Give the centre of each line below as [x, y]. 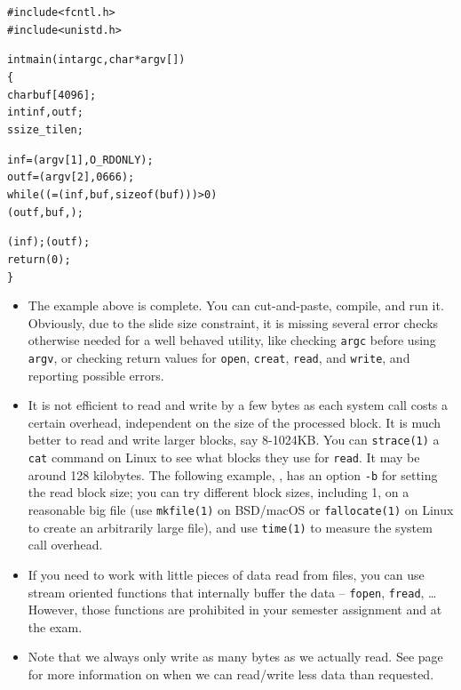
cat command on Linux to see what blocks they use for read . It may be [224, 457]
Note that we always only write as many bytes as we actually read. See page [235, 657]
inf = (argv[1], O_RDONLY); [80, 160]
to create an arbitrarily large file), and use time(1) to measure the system [230, 527]
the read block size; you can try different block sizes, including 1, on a [219, 492]
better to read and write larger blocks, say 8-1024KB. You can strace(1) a [234, 440]
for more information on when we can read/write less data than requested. [231, 674]
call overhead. [65, 545]
